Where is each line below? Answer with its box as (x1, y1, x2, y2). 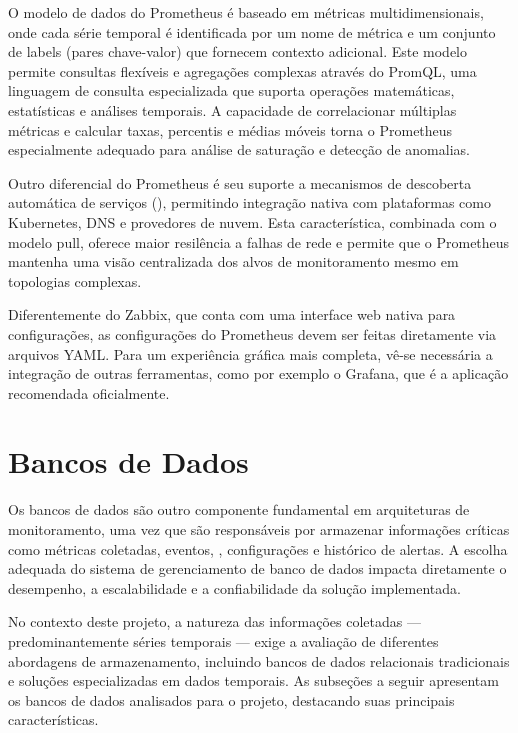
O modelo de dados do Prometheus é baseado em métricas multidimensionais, (8, 2, 484, 22)
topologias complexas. (8, 270, 142, 291)
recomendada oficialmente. (8, 382, 170, 403)
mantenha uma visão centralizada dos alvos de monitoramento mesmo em (8, 251, 459, 272)
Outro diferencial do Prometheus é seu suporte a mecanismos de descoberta (8, 172, 472, 193)
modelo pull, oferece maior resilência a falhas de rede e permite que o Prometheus (8, 231, 510, 252)
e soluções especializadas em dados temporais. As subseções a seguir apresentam (8, 670, 499, 691)
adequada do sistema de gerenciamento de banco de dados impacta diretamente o (8, 558, 507, 579)
